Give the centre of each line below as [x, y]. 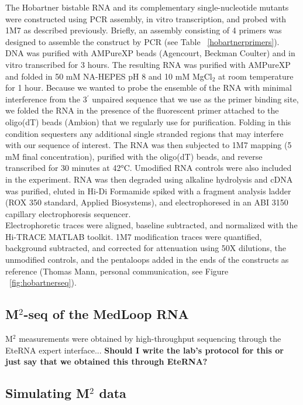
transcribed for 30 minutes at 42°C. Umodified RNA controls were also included [149, 168]
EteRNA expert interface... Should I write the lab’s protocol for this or [144, 350]
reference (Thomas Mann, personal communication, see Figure [117, 271]
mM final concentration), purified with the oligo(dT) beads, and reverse [134, 156]
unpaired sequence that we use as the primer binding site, [195, 99]
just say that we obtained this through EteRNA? [106, 361]
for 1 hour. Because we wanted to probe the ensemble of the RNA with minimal [149, 87]
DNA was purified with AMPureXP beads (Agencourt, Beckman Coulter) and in [150, 53]
